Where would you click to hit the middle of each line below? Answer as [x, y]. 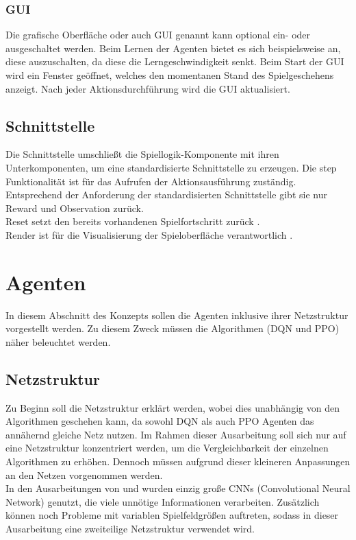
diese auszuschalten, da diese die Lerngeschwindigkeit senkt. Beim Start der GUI [175, 61]
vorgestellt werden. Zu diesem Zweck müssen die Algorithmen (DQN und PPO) [173, 328]
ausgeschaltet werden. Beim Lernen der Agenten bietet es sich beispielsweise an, [173, 48]
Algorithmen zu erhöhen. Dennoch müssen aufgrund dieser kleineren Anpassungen [178, 461]
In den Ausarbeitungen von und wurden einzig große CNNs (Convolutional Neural [178, 488]
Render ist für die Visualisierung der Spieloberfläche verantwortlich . [149, 234]
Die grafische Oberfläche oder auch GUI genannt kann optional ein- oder [158, 35]
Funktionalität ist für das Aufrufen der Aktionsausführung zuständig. [151, 181]
